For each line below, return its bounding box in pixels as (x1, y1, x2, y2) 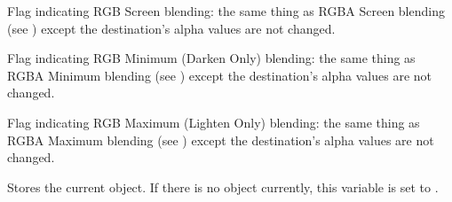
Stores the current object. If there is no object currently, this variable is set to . (7, 177, 439, 196)
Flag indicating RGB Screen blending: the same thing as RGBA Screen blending (7, 2, 445, 19)
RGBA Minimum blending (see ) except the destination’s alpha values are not (7, 66, 432, 84)
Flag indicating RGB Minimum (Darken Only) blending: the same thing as (7, 49, 416, 67)
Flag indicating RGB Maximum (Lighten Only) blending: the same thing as (7, 113, 420, 131)
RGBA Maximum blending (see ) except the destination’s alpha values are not (7, 130, 434, 149)
